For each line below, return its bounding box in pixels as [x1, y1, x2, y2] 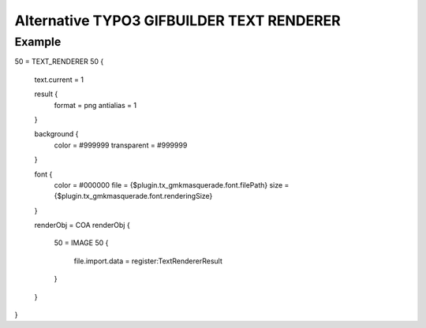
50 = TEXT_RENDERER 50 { [14, 57, 104, 66]
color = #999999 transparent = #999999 [54, 140, 188, 150]
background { [34, 129, 79, 139]
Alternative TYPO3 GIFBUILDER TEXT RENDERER [14, 12, 341, 29]
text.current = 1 [34, 75, 84, 84]
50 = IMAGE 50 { [54, 238, 109, 248]
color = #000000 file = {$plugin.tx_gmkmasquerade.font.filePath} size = [54, 180, 290, 189]
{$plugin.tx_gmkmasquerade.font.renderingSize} [54, 192, 213, 201]
